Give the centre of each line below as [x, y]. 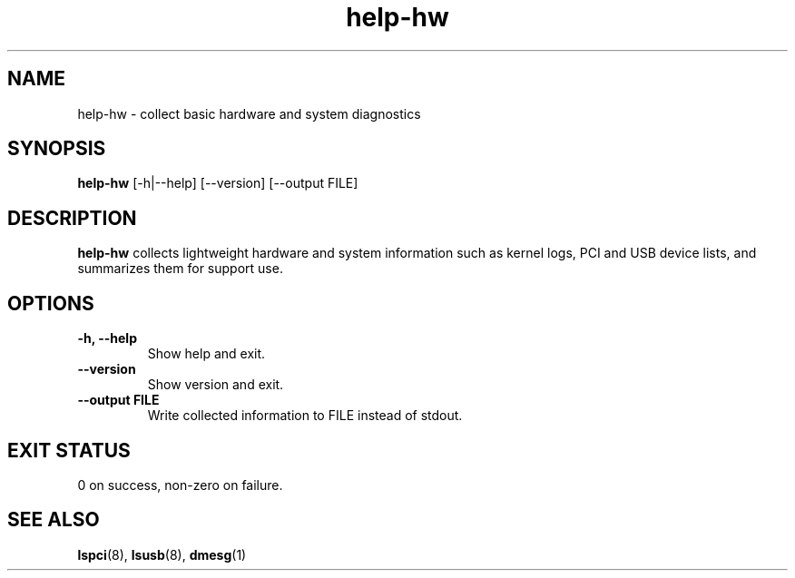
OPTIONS [51, 303]
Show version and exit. [216, 385]
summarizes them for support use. [180, 269]
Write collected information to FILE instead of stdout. [305, 416]
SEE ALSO [54, 520]
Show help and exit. [206, 354]
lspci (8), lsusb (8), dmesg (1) [162, 554]
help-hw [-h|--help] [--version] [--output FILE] [218, 183]
